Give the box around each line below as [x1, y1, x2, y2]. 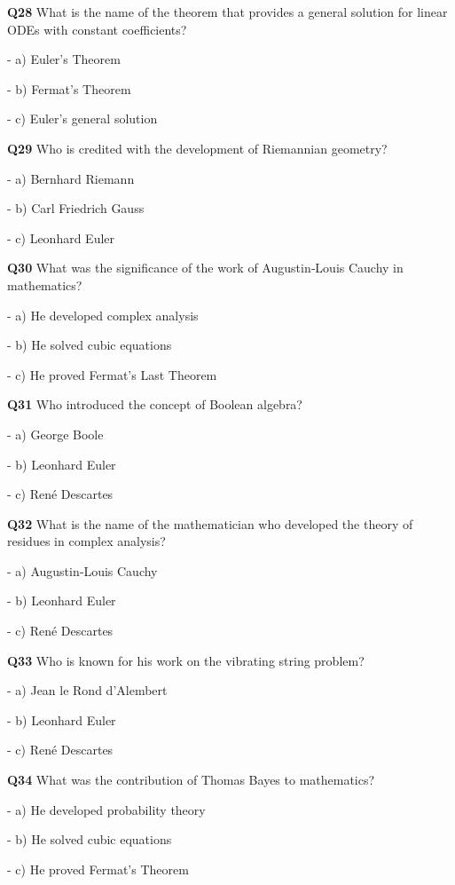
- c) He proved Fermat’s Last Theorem [7, 365, 217, 383]
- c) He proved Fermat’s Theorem [7, 859, 189, 878]
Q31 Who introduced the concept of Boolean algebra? [7, 395, 302, 414]
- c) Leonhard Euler [7, 228, 115, 247]
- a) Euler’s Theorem [7, 50, 121, 68]
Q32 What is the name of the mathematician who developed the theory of [7, 514, 413, 533]
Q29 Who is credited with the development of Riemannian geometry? [7, 138, 388, 157]
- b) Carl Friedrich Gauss [7, 199, 145, 217]
